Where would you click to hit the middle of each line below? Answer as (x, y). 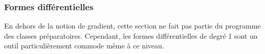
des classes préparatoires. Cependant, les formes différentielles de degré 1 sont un (131, 35)
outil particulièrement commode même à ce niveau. (84, 46)
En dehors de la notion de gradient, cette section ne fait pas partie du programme (132, 26)
